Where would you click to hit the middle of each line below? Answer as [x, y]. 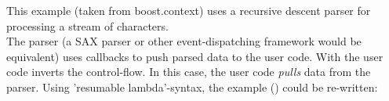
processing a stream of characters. [87, 25]
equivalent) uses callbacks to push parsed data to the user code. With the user [195, 56]
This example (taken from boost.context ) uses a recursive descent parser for [189, 10]
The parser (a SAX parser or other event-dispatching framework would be [184, 41]
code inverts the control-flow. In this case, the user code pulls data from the [189, 72]
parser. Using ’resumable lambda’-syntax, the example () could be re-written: [192, 87]
